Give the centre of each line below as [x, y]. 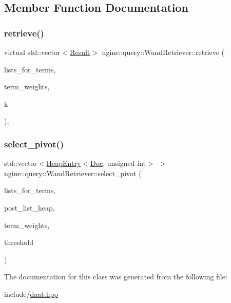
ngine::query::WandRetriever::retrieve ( [163, 52]
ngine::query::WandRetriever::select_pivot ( [73, 173]
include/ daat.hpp [31, 293]
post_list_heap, [30, 207]
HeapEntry [64, 163]
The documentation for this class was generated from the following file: [116, 277]
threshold [19, 242]
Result [80, 52]
